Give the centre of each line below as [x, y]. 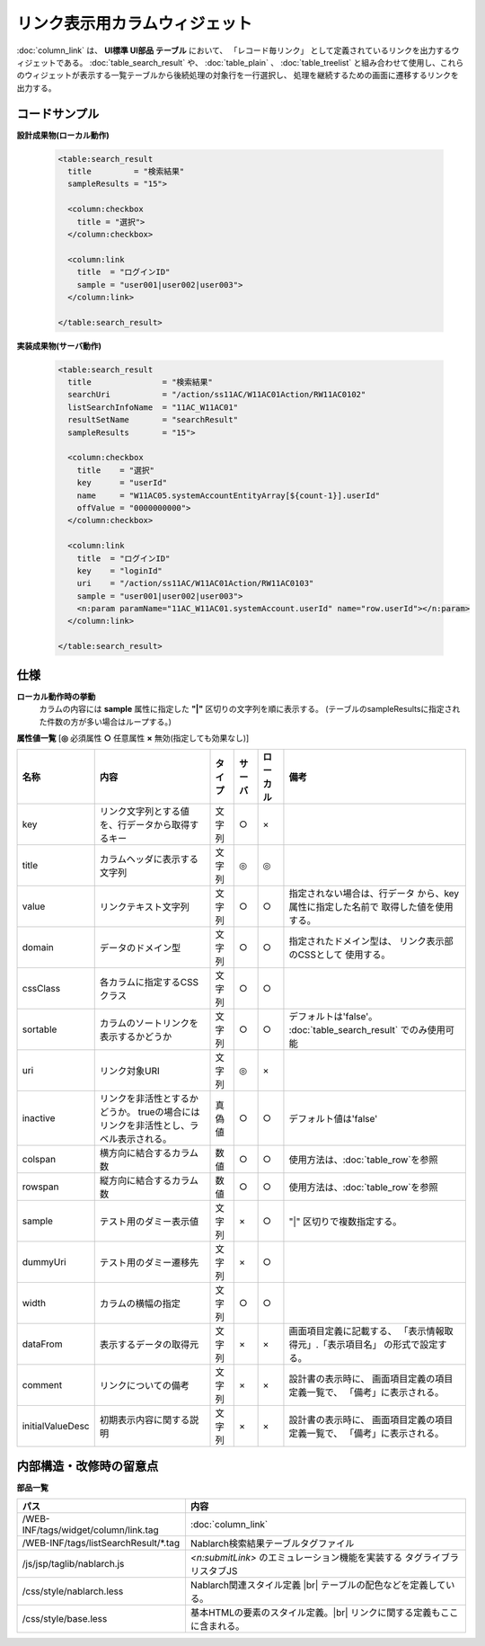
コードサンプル [58, 114]
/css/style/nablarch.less [73, 1591]
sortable [40, 1029]
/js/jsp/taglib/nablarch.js [73, 1564]
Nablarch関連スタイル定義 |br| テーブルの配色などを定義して [318, 1585]
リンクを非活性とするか [149, 1099]
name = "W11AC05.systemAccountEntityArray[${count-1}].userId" [229, 495]
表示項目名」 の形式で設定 [383, 1345]
